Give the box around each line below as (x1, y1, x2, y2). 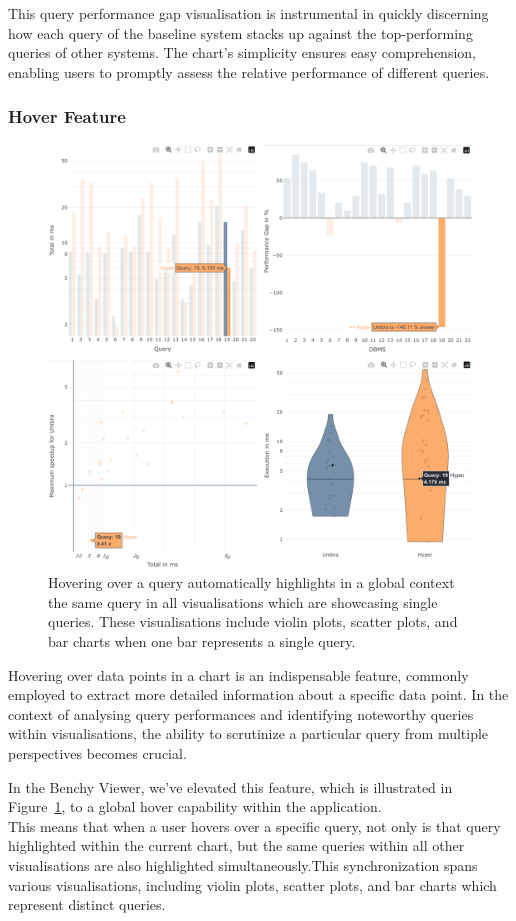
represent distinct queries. (8, 894, 166, 915)
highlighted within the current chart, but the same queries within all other (8, 835, 465, 856)
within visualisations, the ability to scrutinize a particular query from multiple (8, 723, 489, 744)
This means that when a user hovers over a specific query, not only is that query (8, 815, 501, 836)
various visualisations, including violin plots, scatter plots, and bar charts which (8, 874, 497, 895)
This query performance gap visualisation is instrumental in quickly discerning (8, 3, 489, 23)
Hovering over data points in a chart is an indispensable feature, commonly (8, 664, 469, 685)
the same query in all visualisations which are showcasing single (48, 591, 438, 612)
